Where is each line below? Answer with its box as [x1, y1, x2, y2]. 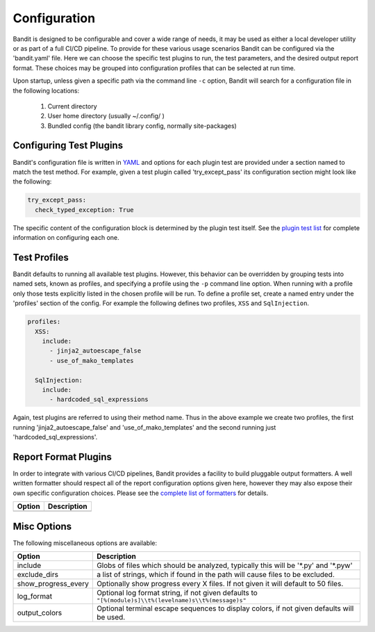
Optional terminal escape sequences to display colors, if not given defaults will [96, 603, 354, 613]
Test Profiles [12, 251, 69, 264]
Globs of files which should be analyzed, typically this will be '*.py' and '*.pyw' [96, 560, 353, 570]
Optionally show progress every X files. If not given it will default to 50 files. [96, 579, 344, 589]
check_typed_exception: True [35, 206, 135, 213]
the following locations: [12, 86, 80, 95]
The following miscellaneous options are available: [12, 539, 158, 547]
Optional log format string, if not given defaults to [96, 588, 258, 598]
